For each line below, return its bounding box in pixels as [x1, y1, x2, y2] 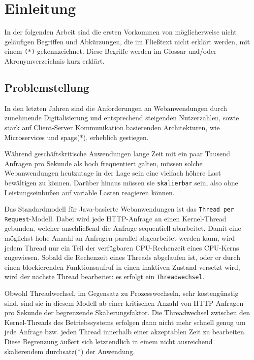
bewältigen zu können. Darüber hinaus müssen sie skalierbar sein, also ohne [4, 177, 238, 187]
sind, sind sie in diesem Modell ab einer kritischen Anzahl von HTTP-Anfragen [4, 297, 244, 308]
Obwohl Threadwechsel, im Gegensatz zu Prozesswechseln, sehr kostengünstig [4, 288, 239, 298]
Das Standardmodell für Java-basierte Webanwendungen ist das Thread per [4, 204, 234, 214]
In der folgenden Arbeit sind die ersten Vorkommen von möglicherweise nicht [4, 27, 237, 37]
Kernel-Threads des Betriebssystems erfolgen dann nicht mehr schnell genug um [4, 317, 246, 327]
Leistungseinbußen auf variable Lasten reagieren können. [4, 187, 175, 197]
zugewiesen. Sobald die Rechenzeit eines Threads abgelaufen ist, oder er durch [4, 252, 240, 262]
